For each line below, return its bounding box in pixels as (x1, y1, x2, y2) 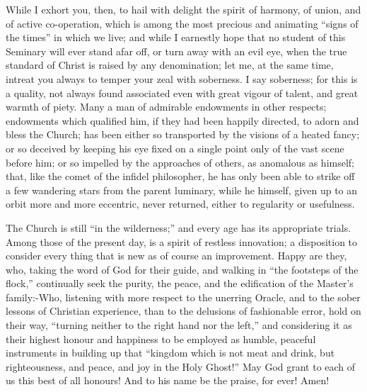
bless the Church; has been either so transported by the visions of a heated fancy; (6, 127, 360, 142)
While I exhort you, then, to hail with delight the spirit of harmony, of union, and (6, 2, 361, 16)
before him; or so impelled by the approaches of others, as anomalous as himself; (6, 155, 355, 169)
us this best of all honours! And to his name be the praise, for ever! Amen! (6, 373, 330, 388)
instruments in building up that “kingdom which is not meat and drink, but (6, 345, 335, 360)
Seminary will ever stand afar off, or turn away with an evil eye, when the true (6, 43, 347, 58)
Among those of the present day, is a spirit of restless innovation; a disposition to (6, 234, 358, 249)
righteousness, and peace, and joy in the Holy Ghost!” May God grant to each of (6, 359, 356, 374)
